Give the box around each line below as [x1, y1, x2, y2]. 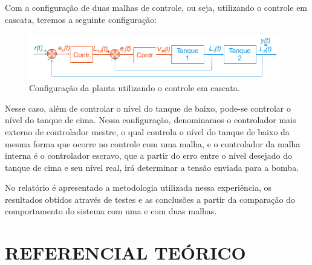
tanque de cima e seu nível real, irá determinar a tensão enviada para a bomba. [5, 161, 299, 173]
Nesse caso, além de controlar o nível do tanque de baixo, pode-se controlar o [5, 101, 291, 114]
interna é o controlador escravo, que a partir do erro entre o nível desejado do [5, 149, 292, 162]
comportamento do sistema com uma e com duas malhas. [5, 205, 217, 217]
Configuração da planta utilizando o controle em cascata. [29, 81, 240, 94]
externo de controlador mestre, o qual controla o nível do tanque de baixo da [5, 125, 290, 138]
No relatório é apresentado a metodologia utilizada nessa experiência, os [5, 181, 272, 194]
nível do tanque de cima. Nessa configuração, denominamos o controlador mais [5, 113, 296, 126]
